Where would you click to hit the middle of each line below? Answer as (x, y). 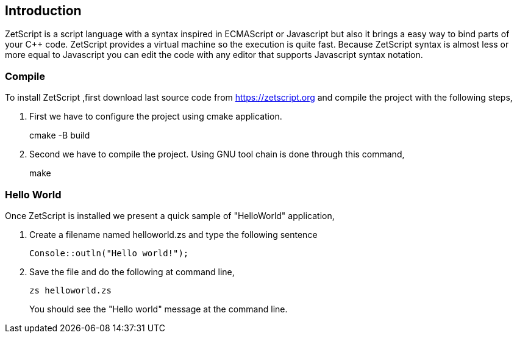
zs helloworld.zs (70, 290)
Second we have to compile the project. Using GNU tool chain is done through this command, (217, 154)
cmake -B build (60, 135)
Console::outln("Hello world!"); (109, 253)
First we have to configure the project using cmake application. (156, 117)
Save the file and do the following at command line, (132, 271)
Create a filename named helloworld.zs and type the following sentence (173, 234)
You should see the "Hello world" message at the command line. (159, 309)
